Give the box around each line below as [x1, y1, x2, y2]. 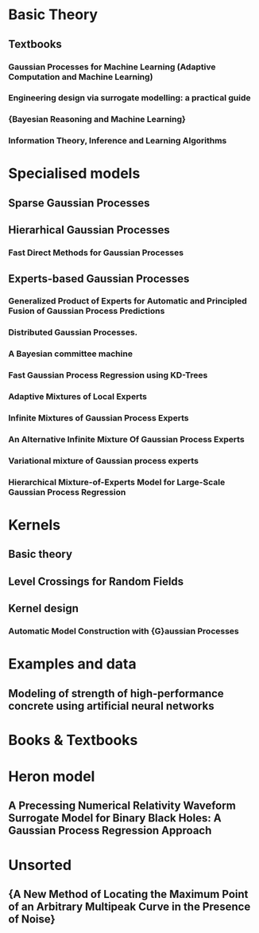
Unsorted [8, 856, 72, 874]
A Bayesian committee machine [8, 348, 133, 359]
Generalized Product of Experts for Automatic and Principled [8, 296, 248, 307]
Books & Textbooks [8, 731, 138, 749]
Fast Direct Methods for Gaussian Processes [8, 247, 184, 258]
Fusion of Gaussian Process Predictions [8, 305, 165, 316]
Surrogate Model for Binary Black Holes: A [8, 811, 222, 825]
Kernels [8, 516, 61, 535]
